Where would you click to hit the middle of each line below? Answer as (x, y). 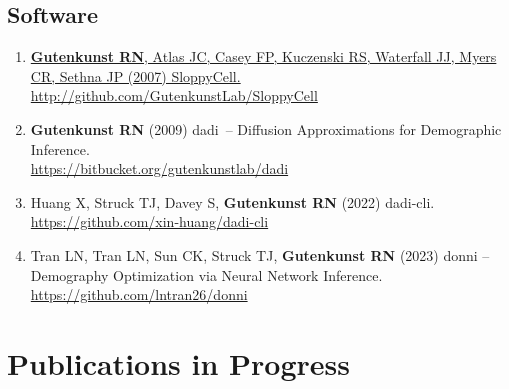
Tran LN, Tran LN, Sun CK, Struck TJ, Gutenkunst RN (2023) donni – (260, 254)
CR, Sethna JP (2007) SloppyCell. (135, 75)
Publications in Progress (178, 362)
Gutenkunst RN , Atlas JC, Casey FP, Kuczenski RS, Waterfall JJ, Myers (263, 56)
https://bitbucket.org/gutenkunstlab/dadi (159, 168)
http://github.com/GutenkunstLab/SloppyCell (174, 95)
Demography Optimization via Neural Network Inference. (206, 274)
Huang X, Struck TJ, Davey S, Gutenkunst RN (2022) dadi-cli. (232, 201)
